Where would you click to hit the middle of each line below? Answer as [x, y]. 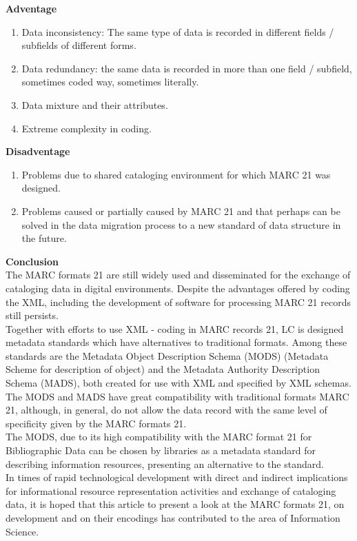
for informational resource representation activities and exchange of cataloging [171, 490]
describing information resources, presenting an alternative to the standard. [165, 463]
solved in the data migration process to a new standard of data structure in [181, 224]
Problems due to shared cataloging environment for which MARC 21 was [176, 174]
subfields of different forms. [79, 45]
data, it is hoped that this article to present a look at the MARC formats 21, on [175, 504]
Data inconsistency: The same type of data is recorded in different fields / [178, 31]
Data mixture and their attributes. [95, 104]
